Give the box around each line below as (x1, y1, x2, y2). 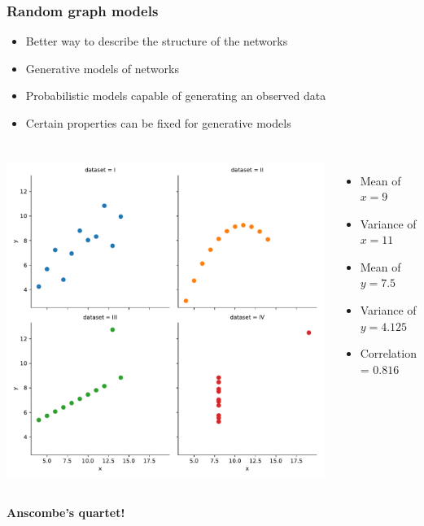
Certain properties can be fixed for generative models (25, 115, 291, 131)
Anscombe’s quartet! (7, 503, 125, 520)
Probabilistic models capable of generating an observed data (25, 87, 326, 104)
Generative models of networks (25, 59, 179, 76)
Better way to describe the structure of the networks (25, 33, 288, 50)
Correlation (360, 345, 417, 362)
